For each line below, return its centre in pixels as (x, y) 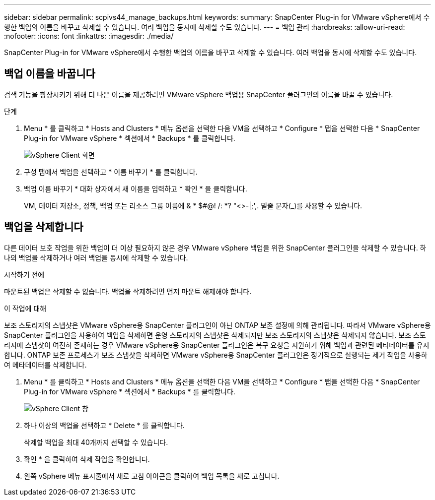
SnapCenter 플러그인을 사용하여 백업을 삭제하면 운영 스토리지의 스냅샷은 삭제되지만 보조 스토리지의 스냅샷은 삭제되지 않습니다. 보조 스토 (215, 335)
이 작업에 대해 (25, 308)
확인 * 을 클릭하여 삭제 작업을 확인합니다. (87, 459)
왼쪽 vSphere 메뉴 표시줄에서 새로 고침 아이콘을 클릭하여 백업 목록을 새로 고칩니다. (152, 476)
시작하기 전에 (24, 274)
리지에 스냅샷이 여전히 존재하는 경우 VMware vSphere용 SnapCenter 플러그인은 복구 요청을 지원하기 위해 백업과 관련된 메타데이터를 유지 (217, 345)
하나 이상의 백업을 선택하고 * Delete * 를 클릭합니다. (104, 425)
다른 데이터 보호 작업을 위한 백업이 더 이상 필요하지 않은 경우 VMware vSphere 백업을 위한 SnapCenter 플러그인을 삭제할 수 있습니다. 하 (215, 248)
